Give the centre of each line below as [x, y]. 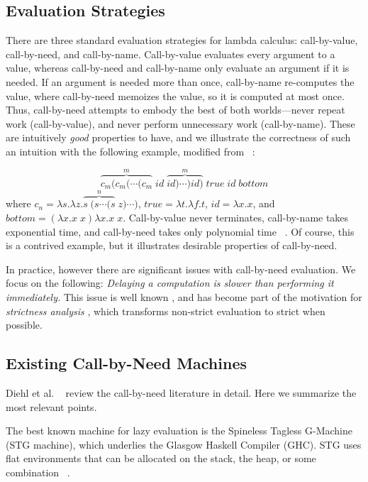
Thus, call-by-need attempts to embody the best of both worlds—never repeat [175, 110]
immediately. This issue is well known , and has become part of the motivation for [184, 296]
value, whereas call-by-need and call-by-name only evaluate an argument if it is [178, 68]
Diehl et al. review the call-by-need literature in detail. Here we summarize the [181, 392]
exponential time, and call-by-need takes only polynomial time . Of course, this [180, 231]
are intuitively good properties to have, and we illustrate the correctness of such [178, 137]
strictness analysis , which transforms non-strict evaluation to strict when [166, 311]
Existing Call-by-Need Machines [127, 363]
